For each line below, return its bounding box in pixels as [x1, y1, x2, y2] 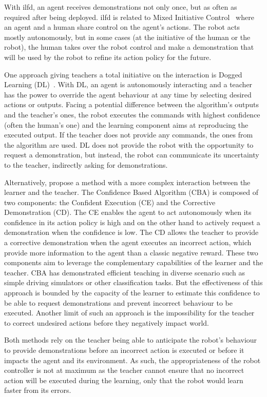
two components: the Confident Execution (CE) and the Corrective [4, 196, 216, 207]
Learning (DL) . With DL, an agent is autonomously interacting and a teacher [4, 79, 253, 90]
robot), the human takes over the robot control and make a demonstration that [4, 42, 254, 52]
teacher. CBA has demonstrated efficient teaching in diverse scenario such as [4, 267, 245, 277]
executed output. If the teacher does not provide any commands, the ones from [4, 129, 253, 140]
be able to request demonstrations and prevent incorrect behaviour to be [4, 297, 233, 308]
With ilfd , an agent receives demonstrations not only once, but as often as [4, 2, 237, 12]
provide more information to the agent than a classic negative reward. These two [4, 247, 258, 257]
